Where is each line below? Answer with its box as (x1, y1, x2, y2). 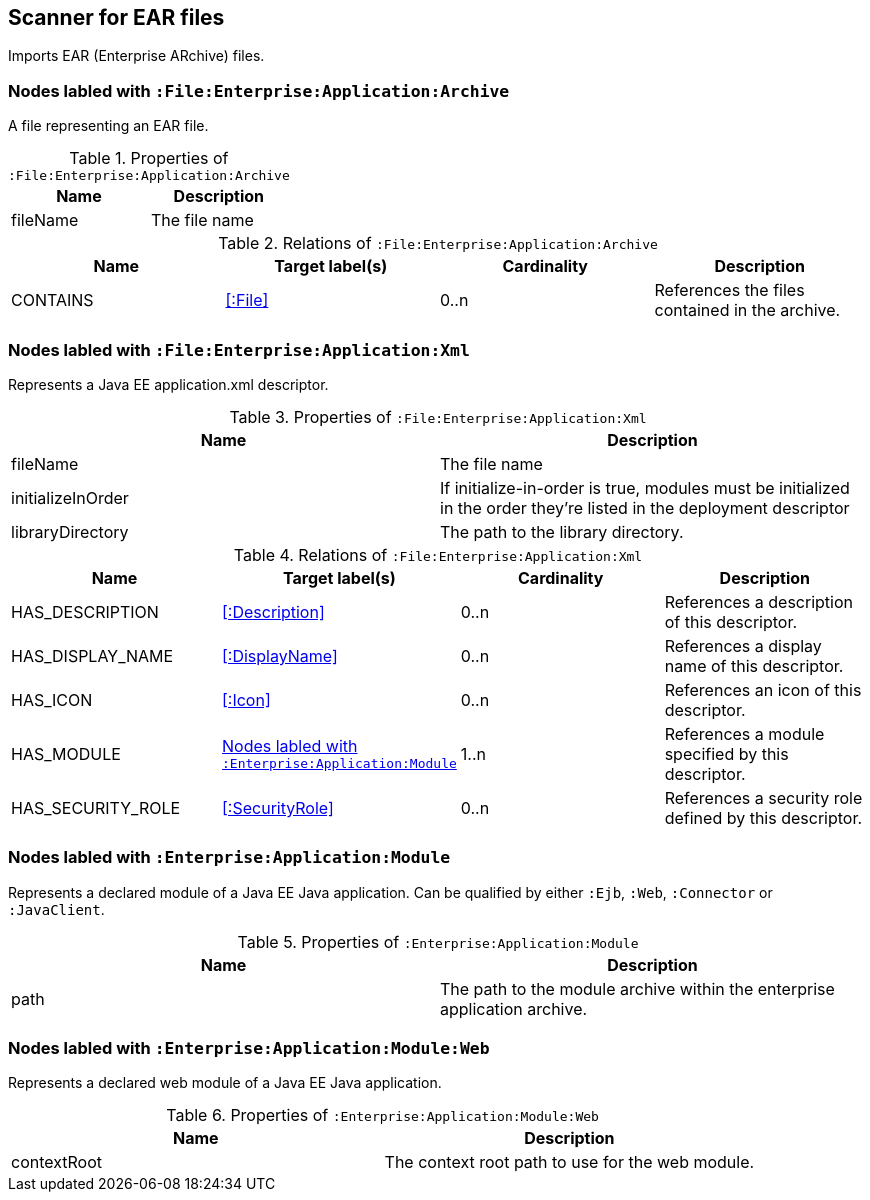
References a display (664, 635, 822, 656)
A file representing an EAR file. (8, 117, 209, 135)
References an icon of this (664, 679, 862, 700)
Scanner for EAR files (8, 5, 225, 30)
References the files (654, 280, 805, 301)
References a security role (664, 787, 863, 808)
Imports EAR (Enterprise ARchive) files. (8, 47, 265, 65)
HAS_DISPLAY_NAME (11, 645, 174, 666)
